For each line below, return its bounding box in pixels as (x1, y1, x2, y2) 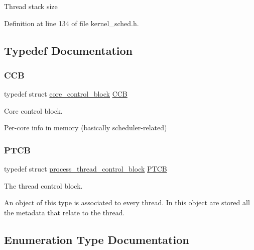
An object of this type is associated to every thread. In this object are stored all (4, 197, 250, 208)
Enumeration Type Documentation (4, 231, 189, 247)
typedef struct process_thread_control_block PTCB (4, 163, 167, 174)
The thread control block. (4, 180, 83, 191)
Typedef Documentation (4, 42, 133, 58)
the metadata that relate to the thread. (4, 207, 125, 217)
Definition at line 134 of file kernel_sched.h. (4, 18, 139, 28)
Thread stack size (4, 1, 58, 11)
